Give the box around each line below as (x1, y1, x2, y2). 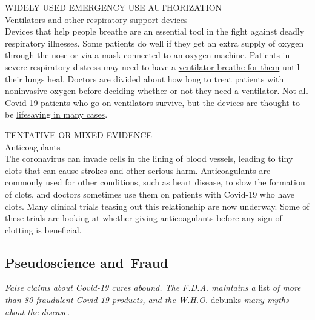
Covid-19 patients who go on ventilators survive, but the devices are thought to (5, 96, 300, 108)
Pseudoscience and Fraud (5, 253, 168, 272)
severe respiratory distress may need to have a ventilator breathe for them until (5, 60, 300, 73)
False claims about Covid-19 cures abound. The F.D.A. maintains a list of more (5, 281, 301, 294)
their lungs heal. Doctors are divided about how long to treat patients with (5, 72, 284, 85)
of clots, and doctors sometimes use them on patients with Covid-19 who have (5, 187, 295, 200)
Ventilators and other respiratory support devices (5, 13, 188, 25)
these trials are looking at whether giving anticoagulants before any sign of (5, 212, 282, 224)
